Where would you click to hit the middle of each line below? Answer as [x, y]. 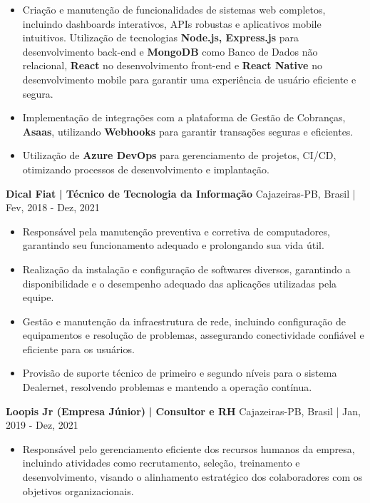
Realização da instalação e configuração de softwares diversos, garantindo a [186, 269]
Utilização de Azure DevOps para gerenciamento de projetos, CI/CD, [179, 155]
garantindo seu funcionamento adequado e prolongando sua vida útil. [173, 245]
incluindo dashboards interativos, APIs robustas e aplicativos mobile [172, 23]
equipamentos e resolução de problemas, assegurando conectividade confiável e [193, 335]
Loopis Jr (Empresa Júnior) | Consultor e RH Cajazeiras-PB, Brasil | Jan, [183, 411]
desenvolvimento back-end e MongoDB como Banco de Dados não [170, 51]
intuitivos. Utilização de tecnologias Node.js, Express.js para [161, 37]
